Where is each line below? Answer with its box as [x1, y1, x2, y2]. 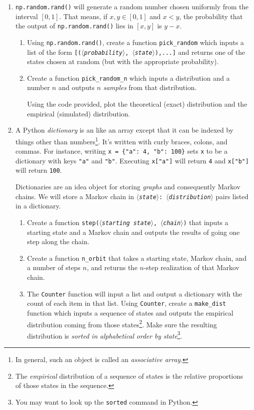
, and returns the [86, 262, 138, 273]
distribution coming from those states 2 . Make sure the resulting [27, 318, 217, 329]
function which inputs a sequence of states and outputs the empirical [27, 307, 233, 318]
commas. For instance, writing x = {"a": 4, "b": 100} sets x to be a [15, 146, 228, 156]
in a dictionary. [15, 201, 61, 211]
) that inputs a [183, 217, 229, 227]
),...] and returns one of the [155, 46, 245, 57]
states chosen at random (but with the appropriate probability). [27, 56, 219, 67]
